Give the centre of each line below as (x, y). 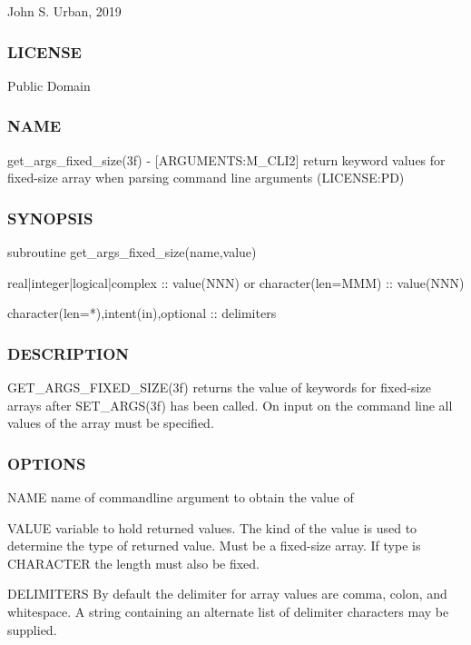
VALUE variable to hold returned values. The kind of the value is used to (212, 527)
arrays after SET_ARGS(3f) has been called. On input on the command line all (230, 405)
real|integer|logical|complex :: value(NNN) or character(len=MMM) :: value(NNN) (236, 282)
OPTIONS (47, 463)
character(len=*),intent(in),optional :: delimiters (142, 313)
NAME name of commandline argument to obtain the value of (181, 497)
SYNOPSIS (50, 218)
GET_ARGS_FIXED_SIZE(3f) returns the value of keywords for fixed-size (219, 387)
